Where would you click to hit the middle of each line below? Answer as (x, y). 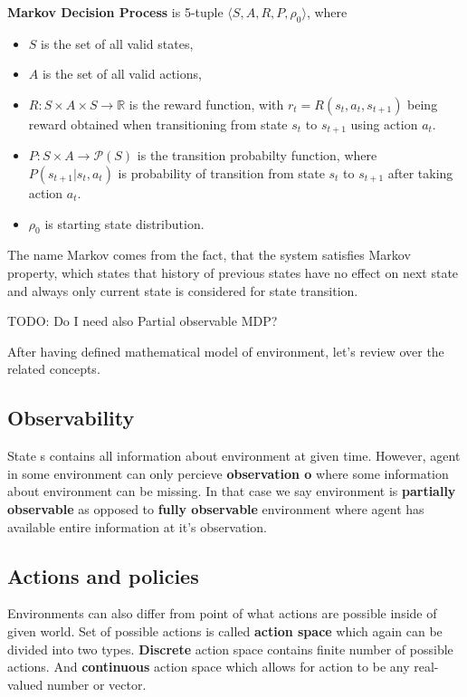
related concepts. (54, 369)
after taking (420, 173)
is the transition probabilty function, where (257, 155)
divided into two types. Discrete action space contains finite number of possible (230, 649)
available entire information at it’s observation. (137, 526)
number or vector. (96, 684)
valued (25, 684)
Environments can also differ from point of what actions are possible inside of (222, 613)
